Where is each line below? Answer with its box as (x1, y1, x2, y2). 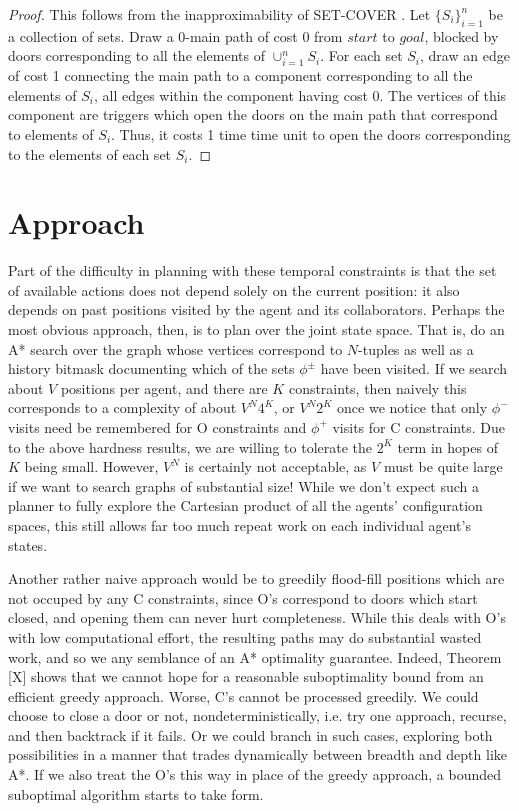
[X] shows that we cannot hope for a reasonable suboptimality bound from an (8, 666, 484, 687)
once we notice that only (337, 397, 488, 418)
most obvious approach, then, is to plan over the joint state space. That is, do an (8, 319, 505, 339)
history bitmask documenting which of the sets (8, 358, 295, 379)
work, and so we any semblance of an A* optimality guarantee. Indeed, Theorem (8, 646, 502, 667)
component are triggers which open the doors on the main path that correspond (8, 104, 498, 125)
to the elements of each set (8, 143, 172, 164)
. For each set (320, 45, 403, 66)
